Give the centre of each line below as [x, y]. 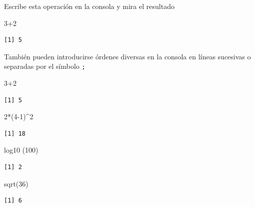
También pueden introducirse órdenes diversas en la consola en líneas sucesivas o [127, 56]
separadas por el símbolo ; [45, 66]
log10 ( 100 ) [21, 150]
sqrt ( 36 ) [16, 183]
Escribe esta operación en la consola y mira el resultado [89, 6]
